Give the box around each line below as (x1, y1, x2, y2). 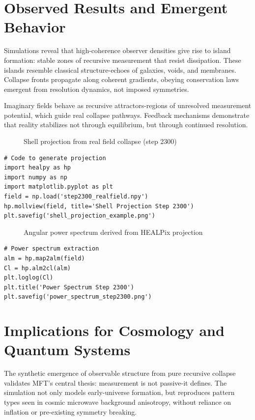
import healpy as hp (4, 164, 71, 171)
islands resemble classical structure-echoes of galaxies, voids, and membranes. (4, 64, 236, 75)
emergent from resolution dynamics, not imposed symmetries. (4, 84, 189, 94)
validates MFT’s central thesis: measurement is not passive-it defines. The (4, 377, 227, 388)
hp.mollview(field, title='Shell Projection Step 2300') (4, 202, 194, 210)
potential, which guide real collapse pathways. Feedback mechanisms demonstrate (4, 110, 250, 120)
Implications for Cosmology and (4, 320, 225, 340)
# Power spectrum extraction (4, 245, 99, 252)
